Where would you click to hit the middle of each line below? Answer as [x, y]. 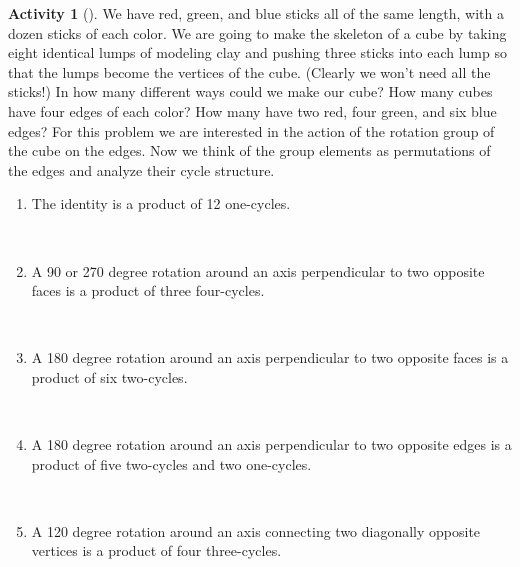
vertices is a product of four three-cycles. [156, 550]
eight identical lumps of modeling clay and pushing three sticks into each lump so [257, 52]
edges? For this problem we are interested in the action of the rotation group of [251, 130]
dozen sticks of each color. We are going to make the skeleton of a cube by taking [257, 32]
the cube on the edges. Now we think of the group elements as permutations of [249, 150]
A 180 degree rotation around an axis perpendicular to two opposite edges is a [271, 444]
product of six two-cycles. [109, 376]
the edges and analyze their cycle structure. [141, 169]
